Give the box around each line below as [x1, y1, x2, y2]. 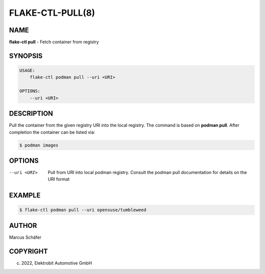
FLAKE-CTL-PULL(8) [9, 7, 95, 18]
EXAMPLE [9, 191, 41, 199]
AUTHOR [9, 221, 37, 230]
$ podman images [19, 142, 59, 148]
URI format [48, 176, 70, 182]
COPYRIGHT [9, 247, 48, 255]
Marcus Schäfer [9, 234, 42, 240]
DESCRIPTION [9, 109, 53, 118]
